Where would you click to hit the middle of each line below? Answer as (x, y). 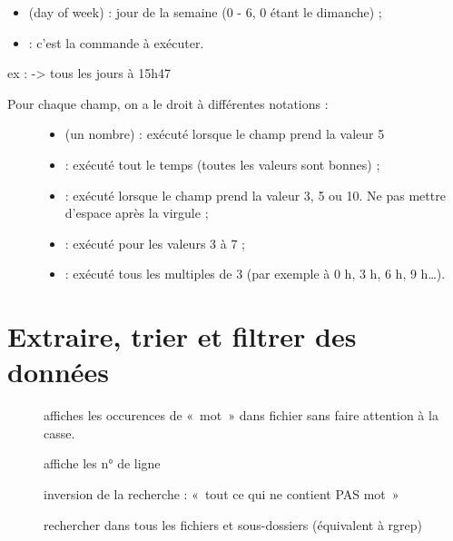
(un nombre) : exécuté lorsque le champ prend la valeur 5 (225, 134)
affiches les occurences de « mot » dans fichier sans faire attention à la (241, 415)
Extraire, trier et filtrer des (182, 336)
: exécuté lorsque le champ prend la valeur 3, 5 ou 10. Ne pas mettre (255, 195)
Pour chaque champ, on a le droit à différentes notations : (168, 103)
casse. (59, 433)
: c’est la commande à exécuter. (116, 42)
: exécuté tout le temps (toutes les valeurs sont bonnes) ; (222, 164)
